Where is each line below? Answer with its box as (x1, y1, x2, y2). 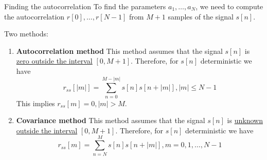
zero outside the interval (16, 55, 93, 66)
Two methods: (4, 28, 49, 39)
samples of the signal (168, 11, 234, 22)
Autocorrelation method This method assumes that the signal (16, 45, 223, 56)
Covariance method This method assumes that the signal (16, 115, 205, 126)
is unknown (227, 115, 263, 126)
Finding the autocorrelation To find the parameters (4, 1, 166, 11)
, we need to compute (195, 1, 263, 11)
